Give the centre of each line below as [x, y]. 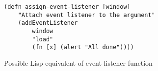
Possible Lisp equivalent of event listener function [78, 62]
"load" [43, 39]
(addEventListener [48, 23]
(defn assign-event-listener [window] [67, 7]
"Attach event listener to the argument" [86, 15]
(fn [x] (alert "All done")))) [83, 47]
